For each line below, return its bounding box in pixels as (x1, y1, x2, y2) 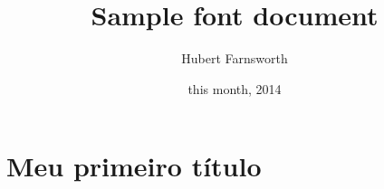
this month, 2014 (187, 79, 282, 98)
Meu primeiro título (6, 147, 262, 184)
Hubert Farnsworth (181, 49, 288, 68)
